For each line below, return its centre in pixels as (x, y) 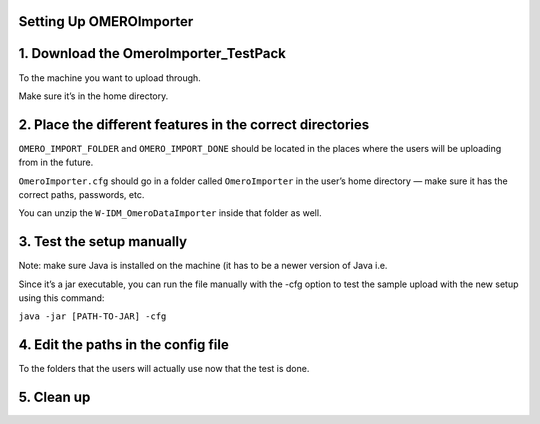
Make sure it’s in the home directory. (93, 96)
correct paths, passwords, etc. (81, 194)
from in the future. (56, 162)
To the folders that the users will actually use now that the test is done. (164, 369)
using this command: (61, 298)
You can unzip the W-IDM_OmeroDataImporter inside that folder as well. (170, 213)
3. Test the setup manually (103, 241)
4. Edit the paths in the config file (123, 345)
